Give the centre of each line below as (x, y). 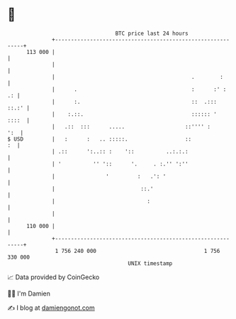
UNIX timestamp (150, 263)
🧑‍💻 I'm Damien (29, 293)
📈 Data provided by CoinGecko (54, 277)
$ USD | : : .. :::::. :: (100, 139)
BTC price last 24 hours (152, 33)
